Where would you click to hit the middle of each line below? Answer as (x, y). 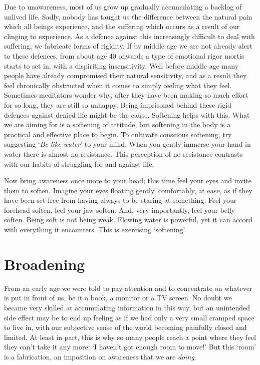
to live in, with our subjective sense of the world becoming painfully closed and (125, 327)
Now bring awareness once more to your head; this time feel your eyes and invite (128, 180)
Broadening (45, 264)
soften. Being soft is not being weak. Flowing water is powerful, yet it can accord (128, 220)
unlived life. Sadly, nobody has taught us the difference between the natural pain (128, 16)
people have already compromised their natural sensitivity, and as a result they (125, 75)
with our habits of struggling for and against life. (79, 163)
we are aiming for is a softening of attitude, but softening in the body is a (117, 124)
